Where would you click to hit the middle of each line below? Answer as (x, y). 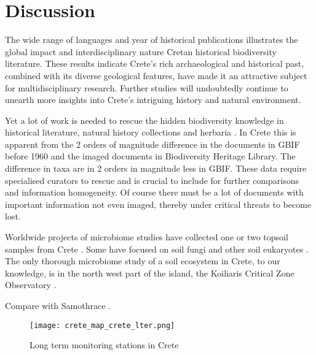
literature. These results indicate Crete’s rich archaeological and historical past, (155, 63)
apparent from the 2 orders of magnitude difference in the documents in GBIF (152, 144)
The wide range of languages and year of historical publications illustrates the (152, 40)
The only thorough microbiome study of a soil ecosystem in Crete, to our (143, 261)
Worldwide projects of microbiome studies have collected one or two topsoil (147, 237)
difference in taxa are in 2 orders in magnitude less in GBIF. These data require (156, 168)
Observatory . (31, 285)
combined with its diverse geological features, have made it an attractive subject (156, 75)
